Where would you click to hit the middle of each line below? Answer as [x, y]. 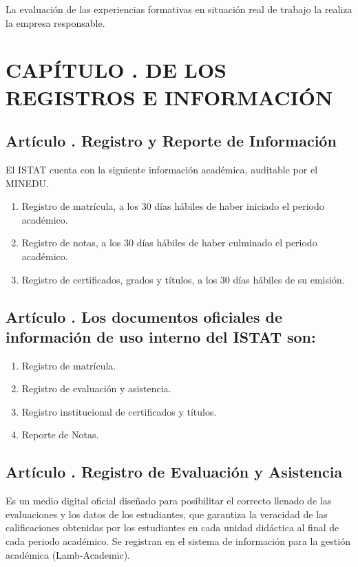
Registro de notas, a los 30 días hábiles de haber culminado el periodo [169, 243]
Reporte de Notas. [60, 435]
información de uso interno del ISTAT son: [161, 336]
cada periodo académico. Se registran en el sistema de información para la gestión [178, 541]
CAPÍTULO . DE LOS [116, 70]
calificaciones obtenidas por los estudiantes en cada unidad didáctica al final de [172, 527]
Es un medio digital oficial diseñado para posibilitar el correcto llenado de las [169, 501]
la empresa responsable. [55, 22]
